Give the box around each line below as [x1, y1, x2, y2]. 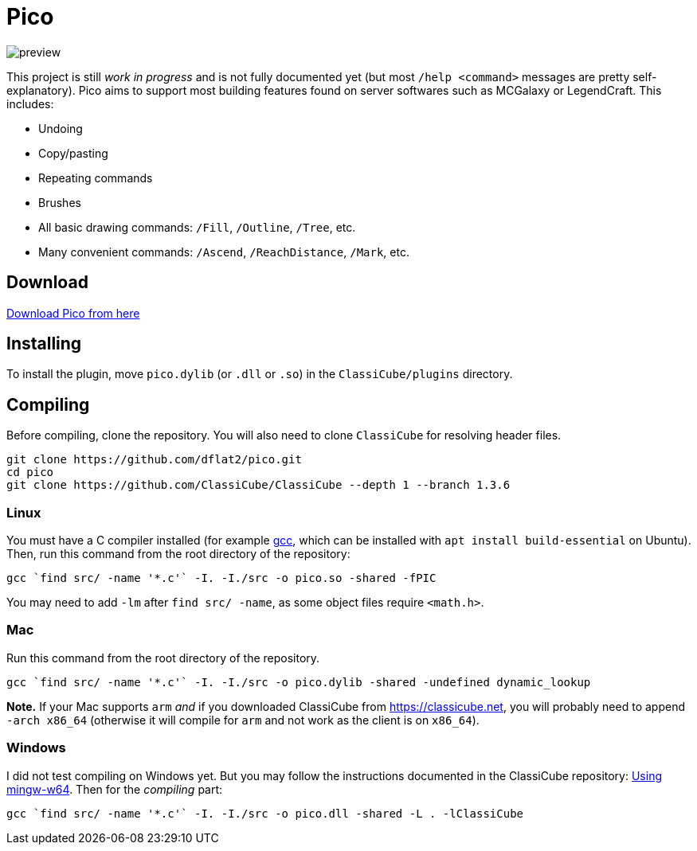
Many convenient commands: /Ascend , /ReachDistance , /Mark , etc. [38, 244, 409, 259]
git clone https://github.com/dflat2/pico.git [6, 453, 302, 466]
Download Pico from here [6, 306, 140, 320]
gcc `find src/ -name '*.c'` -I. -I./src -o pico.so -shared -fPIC [6, 572, 437, 585]
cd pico [6, 466, 54, 479]
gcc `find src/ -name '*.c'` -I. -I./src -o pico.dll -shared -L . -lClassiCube [6, 806, 524, 820]
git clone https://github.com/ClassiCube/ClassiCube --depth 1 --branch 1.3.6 [6, 478, 511, 492]
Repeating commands [38, 170, 153, 185]
